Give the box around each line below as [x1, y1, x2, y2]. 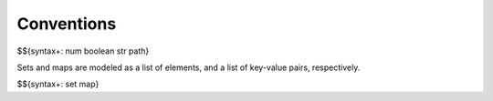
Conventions [16, 14, 117, 34]
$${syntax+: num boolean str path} [16, 45, 150, 56]
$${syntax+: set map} [16, 78, 100, 90]
